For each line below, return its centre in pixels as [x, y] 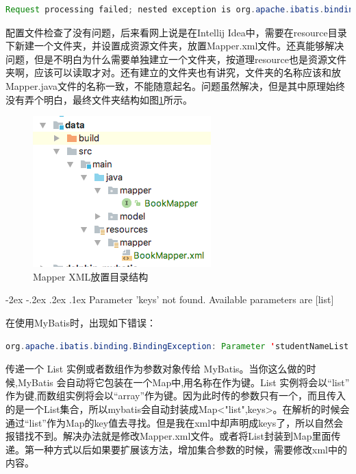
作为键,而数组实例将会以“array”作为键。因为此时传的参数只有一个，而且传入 [176, 395]
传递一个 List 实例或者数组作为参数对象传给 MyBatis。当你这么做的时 [161, 369]
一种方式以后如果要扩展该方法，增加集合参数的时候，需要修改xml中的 [190, 449]
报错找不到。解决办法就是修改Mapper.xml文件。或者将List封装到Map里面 [168, 436]
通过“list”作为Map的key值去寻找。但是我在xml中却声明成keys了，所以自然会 [175, 422]
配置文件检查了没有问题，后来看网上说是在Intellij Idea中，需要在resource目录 [176, 32]
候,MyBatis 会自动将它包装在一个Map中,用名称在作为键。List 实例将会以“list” [178, 382]
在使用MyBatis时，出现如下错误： [81, 322]
